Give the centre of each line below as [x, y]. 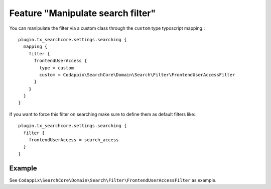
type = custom [57, 68]
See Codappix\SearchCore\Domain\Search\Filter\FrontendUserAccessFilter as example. [113, 180]
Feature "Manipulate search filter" [83, 13]
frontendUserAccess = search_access [74, 140]
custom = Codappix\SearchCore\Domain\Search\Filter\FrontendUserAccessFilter [137, 75]
